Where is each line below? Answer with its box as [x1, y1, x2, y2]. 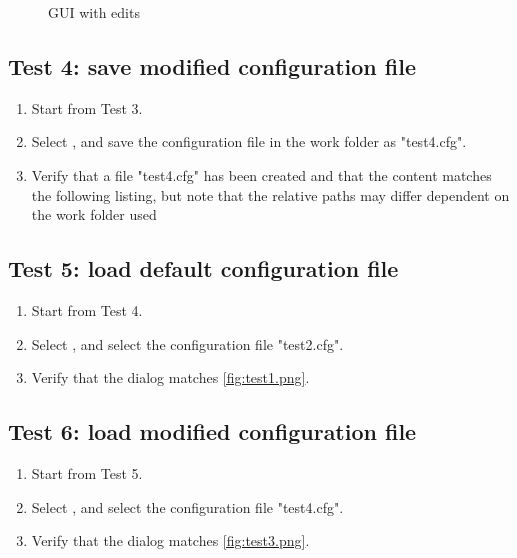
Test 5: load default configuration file [8, 253, 399, 284]
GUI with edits [48, 2, 140, 22]
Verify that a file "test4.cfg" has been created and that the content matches [31, 164, 492, 185]
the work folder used [31, 204, 157, 225]
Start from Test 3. [31, 97, 143, 118]
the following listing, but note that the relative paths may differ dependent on [31, 184, 510, 205]
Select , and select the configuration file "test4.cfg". [31, 496, 344, 517]
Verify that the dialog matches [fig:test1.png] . [31, 367, 310, 388]
